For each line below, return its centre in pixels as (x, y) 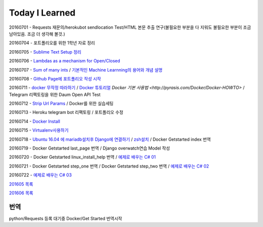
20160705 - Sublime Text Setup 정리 (45, 52)
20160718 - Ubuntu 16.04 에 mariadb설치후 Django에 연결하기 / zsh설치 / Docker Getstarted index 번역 (110, 139)
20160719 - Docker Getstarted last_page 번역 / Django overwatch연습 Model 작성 (90, 148)
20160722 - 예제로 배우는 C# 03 (40, 175)
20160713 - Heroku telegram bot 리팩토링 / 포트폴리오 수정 (66, 113)
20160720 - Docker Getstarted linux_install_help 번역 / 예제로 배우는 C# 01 (82, 157)
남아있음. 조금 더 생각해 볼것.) (37, 34)
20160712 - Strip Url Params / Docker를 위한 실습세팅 (61, 104)
